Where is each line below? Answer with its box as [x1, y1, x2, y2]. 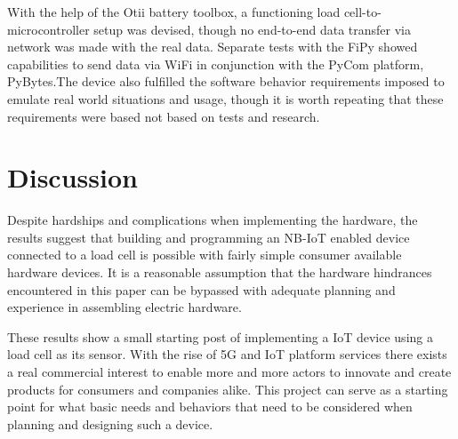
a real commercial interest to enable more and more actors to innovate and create [7, 363, 452, 381]
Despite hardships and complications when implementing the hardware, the [7, 211, 418, 229]
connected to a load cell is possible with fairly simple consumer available [7, 245, 402, 264]
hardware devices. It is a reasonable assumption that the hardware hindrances [7, 263, 432, 282]
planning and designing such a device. [7, 414, 213, 433]
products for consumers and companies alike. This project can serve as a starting [7, 379, 448, 398]
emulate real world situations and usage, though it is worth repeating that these [7, 89, 444, 108]
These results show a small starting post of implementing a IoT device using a [7, 327, 433, 346]
